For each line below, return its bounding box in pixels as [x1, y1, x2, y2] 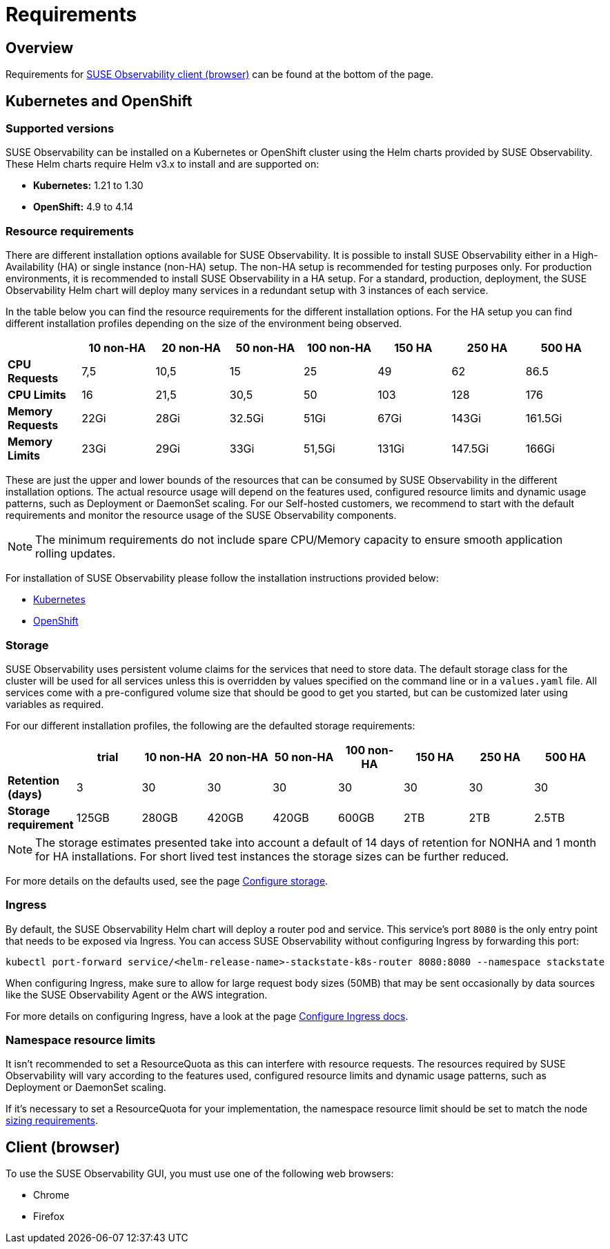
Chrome [33, 1189, 70, 1201]
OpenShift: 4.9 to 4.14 [33, 201, 134, 213]
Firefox [33, 1210, 65, 1223]
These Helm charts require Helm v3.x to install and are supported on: [6, 158, 319, 170]
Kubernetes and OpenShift [6, 92, 193, 110]
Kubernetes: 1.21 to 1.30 [33, 179, 144, 192]
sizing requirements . [6, 1114, 98, 1127]
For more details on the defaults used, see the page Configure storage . [6, 874, 328, 887]
